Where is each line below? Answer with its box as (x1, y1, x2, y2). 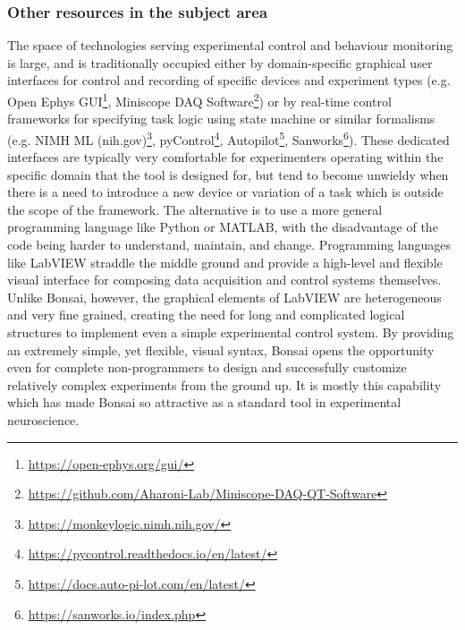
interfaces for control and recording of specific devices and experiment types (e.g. (7, 71, 451, 89)
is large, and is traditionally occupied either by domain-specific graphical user (7, 53, 433, 72)
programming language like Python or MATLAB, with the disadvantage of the (7, 217, 438, 236)
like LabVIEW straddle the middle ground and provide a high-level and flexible (7, 252, 443, 271)
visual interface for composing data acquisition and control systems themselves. (7, 270, 442, 289)
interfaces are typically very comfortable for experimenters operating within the (7, 148, 444, 166)
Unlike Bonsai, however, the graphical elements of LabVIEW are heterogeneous (7, 287, 442, 306)
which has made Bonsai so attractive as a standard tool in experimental (7, 393, 402, 412)
